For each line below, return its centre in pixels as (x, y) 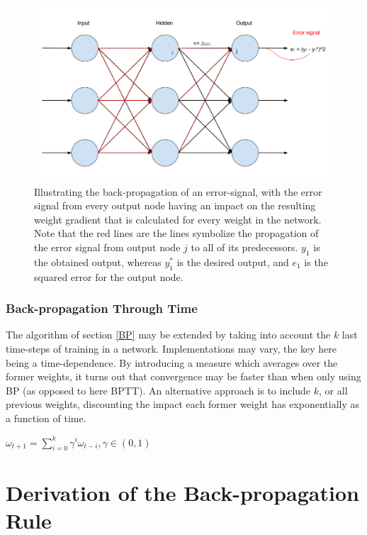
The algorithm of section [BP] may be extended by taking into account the (168, 335)
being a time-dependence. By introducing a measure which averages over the (172, 362)
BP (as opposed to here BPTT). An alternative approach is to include (158, 390)
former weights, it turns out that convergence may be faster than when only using (183, 376)
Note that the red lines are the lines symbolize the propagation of (176, 233)
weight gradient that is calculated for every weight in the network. (178, 219)
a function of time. (46, 418)
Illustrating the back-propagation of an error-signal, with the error (178, 191)
